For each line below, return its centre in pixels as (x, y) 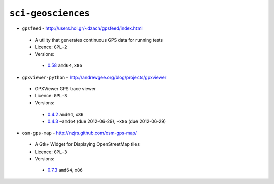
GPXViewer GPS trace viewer (65, 88)
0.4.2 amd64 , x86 (65, 115)
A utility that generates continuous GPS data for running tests (99, 40)
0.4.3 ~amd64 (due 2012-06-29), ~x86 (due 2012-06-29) (107, 121)
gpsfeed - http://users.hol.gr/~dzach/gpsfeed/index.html (82, 28)
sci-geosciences (49, 13)
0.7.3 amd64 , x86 (65, 170)
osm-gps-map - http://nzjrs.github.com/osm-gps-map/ (79, 133)
